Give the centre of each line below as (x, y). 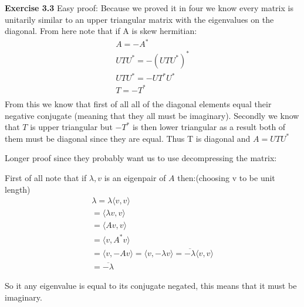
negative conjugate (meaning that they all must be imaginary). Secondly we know (152, 115)
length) (18, 189)
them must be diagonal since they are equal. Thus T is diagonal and (128, 138)
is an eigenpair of (135, 177)
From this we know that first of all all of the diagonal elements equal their (138, 103)
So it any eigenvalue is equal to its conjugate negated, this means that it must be (151, 286)
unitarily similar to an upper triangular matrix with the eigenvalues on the (139, 19)
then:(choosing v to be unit (226, 177)
